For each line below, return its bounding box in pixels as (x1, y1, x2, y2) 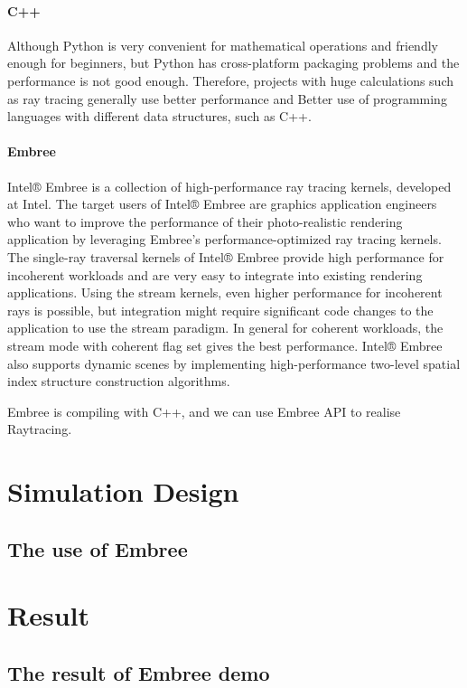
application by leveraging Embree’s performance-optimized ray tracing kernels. (7, 230, 442, 249)
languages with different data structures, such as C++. (7, 107, 312, 126)
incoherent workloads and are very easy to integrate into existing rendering (7, 265, 423, 284)
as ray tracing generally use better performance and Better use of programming (7, 89, 447, 108)
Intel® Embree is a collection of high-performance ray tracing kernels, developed (7, 176, 452, 195)
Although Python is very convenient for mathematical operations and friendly (7, 35, 438, 54)
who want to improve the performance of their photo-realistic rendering (7, 212, 403, 231)
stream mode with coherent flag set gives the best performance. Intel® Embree (7, 335, 443, 354)
